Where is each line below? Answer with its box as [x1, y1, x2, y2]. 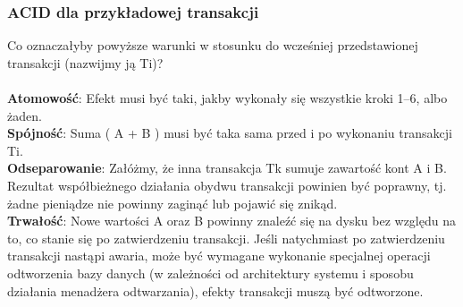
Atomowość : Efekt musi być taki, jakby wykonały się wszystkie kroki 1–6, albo [7, 89, 448, 107]
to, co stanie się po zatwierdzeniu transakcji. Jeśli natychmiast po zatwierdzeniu [7, 228, 445, 247]
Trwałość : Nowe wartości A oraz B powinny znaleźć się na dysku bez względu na [7, 211, 456, 230]
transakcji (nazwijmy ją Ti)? [7, 53, 164, 72]
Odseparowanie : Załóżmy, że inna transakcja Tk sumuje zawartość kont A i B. [7, 158, 447, 177]
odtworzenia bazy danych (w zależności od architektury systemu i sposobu [7, 263, 414, 282]
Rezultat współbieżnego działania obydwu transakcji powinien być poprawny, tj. [7, 175, 447, 194]
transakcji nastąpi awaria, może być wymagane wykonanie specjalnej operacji [7, 246, 431, 265]
